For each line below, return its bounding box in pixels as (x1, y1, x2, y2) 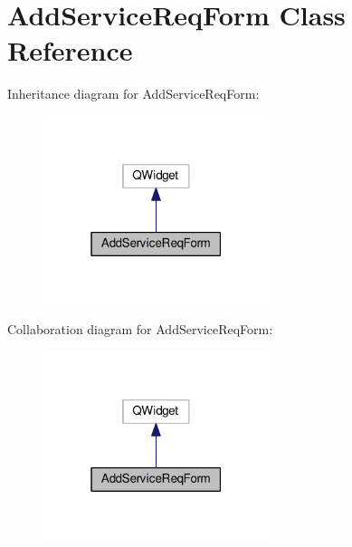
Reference (7, 32, 133, 69)
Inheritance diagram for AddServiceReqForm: (7, 84, 260, 103)
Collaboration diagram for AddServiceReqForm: (7, 320, 273, 339)
